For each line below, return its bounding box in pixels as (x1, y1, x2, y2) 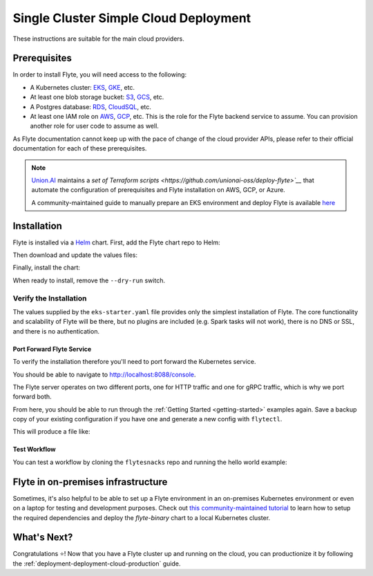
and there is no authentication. (12, 327, 100, 335)
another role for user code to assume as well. (30, 122, 159, 131)
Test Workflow (12, 445, 56, 454)
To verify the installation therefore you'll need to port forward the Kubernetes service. (12, 358, 256, 366)
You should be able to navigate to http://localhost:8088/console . (12, 370, 196, 378)
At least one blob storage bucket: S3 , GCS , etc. (30, 93, 164, 102)
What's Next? (12, 532, 73, 544)
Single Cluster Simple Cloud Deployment (12, 10, 251, 26)
